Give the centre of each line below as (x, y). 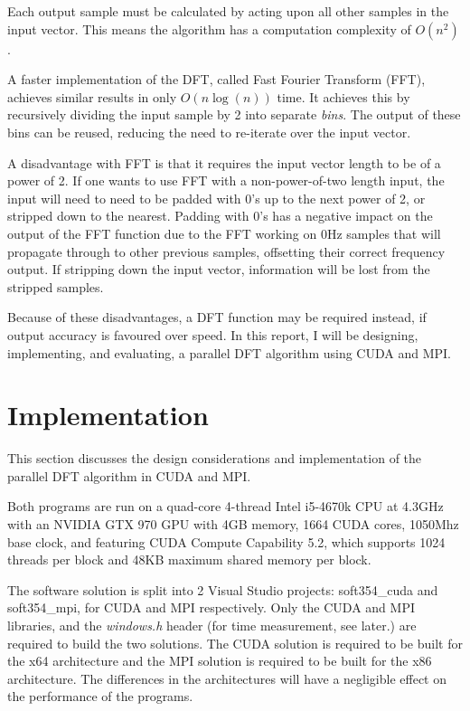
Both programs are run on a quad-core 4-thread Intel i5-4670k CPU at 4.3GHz (226, 506)
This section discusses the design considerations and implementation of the (215, 458)
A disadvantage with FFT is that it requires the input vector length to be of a (224, 162)
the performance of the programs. (100, 696)
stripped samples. (56, 286)
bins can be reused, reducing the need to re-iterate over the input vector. (209, 132)
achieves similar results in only (92, 96)
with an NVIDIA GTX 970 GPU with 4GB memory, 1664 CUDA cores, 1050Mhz (233, 524)
